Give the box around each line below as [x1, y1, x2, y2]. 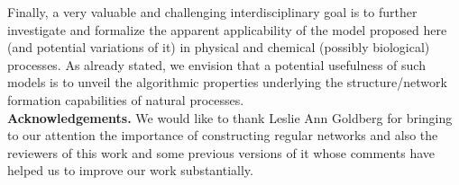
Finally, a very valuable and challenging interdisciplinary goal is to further [7, 3, 418, 21]
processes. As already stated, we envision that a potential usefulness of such [7, 55, 426, 74]
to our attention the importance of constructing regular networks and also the [7, 126, 438, 145]
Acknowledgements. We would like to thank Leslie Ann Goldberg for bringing [7, 108, 453, 127]
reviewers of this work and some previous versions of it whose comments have [7, 143, 436, 162]
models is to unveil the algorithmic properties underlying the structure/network [7, 73, 447, 92]
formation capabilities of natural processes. [7, 90, 244, 109]
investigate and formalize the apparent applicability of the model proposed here [7, 20, 447, 39]
